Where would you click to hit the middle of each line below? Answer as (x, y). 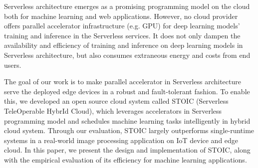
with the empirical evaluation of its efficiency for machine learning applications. (126, 159)
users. (13, 65)
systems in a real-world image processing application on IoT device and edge (121, 140)
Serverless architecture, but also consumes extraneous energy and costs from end (127, 55)
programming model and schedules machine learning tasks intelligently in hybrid (127, 120)
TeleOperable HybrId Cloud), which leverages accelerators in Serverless (113, 110)
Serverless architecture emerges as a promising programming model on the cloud (127, 6)
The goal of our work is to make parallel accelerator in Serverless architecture (123, 82)
